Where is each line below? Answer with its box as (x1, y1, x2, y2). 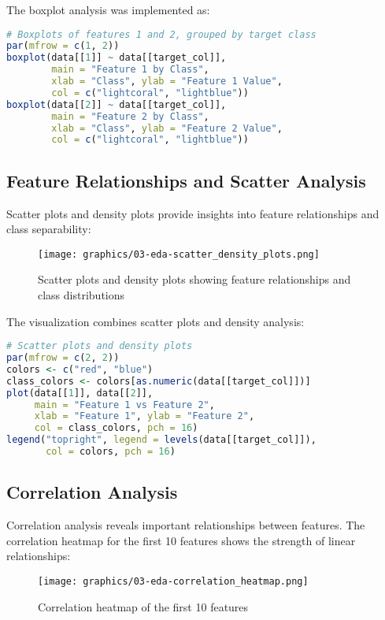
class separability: (6, 221, 91, 237)
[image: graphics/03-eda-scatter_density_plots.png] (38, 248, 320, 260)
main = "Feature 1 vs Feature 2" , (34, 399, 215, 410)
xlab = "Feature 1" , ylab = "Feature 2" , (34, 410, 255, 422)
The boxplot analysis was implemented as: (6, 2, 210, 17)
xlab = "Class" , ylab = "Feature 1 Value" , (51, 76, 283, 87)
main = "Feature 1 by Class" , (51, 64, 209, 76)
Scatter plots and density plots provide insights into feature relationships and (6, 205, 379, 221)
